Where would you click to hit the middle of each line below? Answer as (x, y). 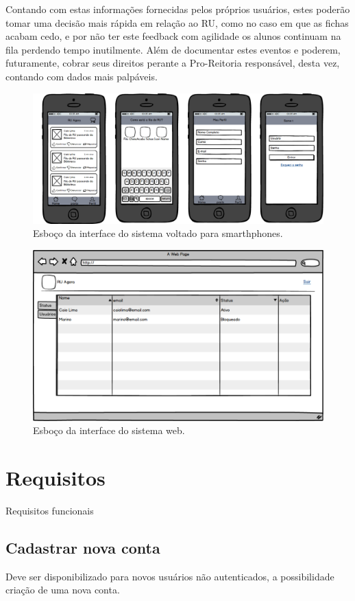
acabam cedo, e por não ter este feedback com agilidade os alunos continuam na (173, 36)
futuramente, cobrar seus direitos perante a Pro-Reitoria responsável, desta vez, (173, 63)
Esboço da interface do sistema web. (109, 430)
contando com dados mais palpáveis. (82, 76)
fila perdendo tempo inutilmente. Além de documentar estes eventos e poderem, (173, 49)
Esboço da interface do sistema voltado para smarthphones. (158, 233)
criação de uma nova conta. (63, 590)
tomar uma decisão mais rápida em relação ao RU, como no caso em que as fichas (177, 22)
